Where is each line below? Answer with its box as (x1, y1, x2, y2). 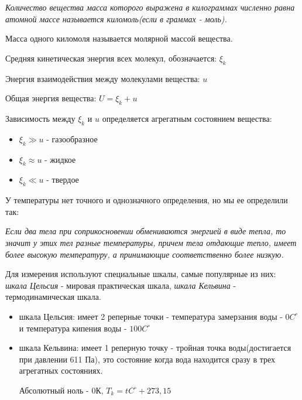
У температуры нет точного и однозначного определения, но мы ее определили (5, 194, 288, 206)
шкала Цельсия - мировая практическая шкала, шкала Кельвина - (5, 279, 236, 291)
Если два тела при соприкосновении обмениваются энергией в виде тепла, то (5, 225, 286, 237)
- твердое (46, 173, 79, 186)
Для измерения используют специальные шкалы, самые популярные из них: (5, 268, 276, 280)
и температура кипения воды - (19, 322, 127, 334)
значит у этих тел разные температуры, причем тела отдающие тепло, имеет (5, 236, 297, 248)
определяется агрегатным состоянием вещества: (102, 112, 272, 124)
